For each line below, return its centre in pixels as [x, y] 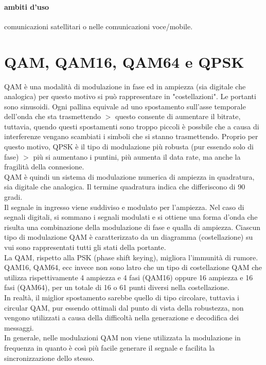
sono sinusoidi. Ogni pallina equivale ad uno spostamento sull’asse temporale [125, 106]
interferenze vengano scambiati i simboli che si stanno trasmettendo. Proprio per [131, 136]
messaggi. [19, 327]
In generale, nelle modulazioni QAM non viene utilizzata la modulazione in [122, 338]
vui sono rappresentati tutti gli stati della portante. [85, 247]
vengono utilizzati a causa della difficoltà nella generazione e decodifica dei [122, 318]
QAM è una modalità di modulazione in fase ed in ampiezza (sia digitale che [125, 86]
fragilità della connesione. [44, 167]
